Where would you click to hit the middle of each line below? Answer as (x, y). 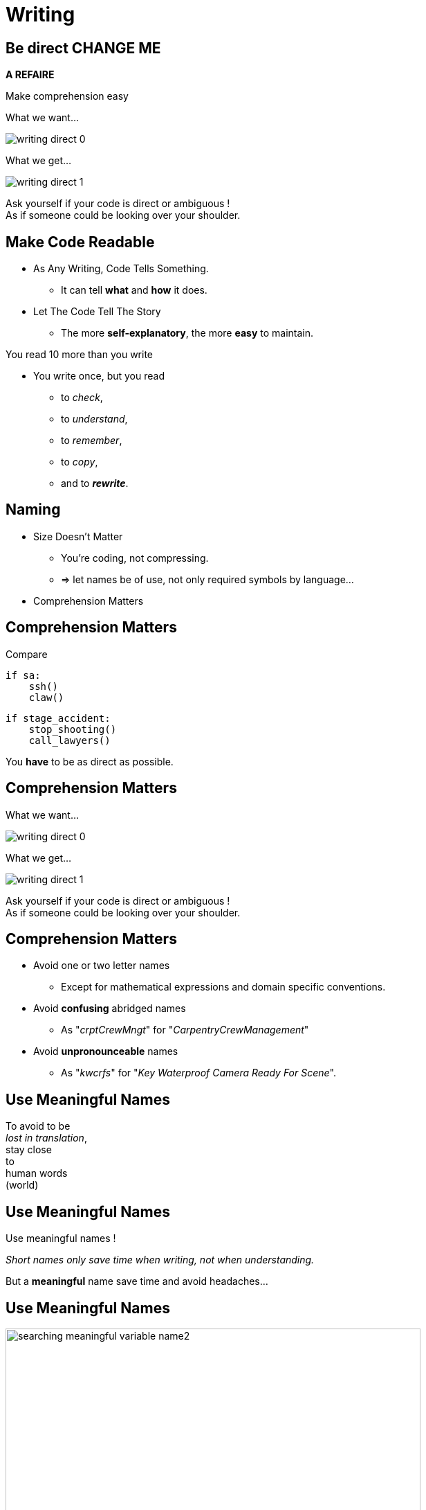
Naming (33, 510)
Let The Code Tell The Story (97, 312)
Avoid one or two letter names (102, 966)
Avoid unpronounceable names (106, 1051)
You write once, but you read (99, 376)
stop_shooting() (73, 729)
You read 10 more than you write (80, 355)
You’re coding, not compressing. (135, 558)
